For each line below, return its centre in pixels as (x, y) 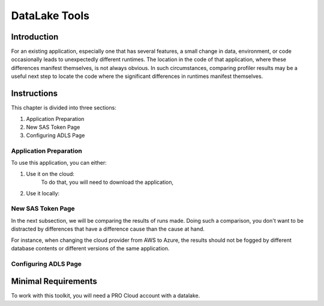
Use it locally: (43, 193)
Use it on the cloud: (50, 174)
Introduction (35, 37)
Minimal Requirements (54, 281)
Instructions (34, 94)
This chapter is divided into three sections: (64, 108)
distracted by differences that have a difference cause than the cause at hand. (108, 229)
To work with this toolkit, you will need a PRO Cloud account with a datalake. (106, 296)
